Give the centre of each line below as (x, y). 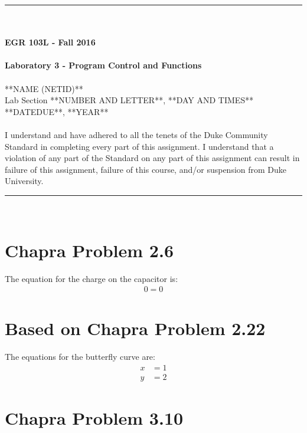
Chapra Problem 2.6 (89, 250)
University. (24, 181)
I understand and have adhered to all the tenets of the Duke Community (136, 134)
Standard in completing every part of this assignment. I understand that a (139, 146)
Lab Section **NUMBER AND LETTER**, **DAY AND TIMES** (129, 100)
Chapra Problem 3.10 (94, 418)
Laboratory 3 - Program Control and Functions (103, 65)
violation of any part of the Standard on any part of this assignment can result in (152, 158)
